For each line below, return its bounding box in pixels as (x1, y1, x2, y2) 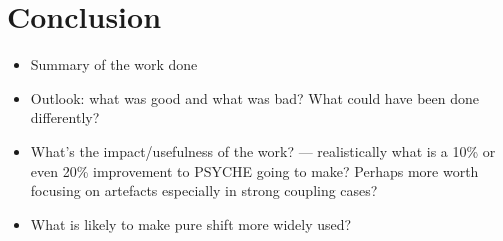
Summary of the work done (30, 54, 198, 75)
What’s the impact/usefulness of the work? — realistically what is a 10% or (30, 140, 496, 161)
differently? (30, 107, 100, 128)
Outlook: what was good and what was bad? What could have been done (30, 87, 479, 108)
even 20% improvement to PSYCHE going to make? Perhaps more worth (30, 160, 479, 181)
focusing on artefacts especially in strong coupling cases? (30, 180, 378, 201)
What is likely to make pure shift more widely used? (30, 213, 352, 234)
